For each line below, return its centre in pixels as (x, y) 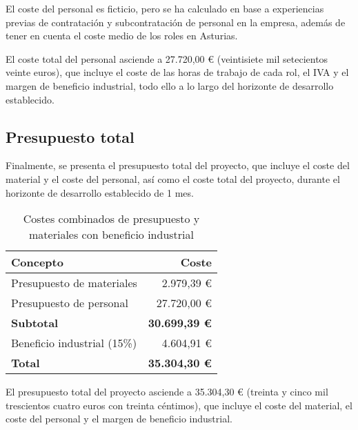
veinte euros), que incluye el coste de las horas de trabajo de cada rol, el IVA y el (177, 72)
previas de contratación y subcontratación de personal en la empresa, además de (176, 22)
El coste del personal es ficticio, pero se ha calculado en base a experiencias (165, 8)
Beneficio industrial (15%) (74, 343)
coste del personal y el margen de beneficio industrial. (119, 419)
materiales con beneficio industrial (111, 235)
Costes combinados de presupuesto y (111, 219)
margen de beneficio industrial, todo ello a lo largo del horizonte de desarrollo (170, 85)
